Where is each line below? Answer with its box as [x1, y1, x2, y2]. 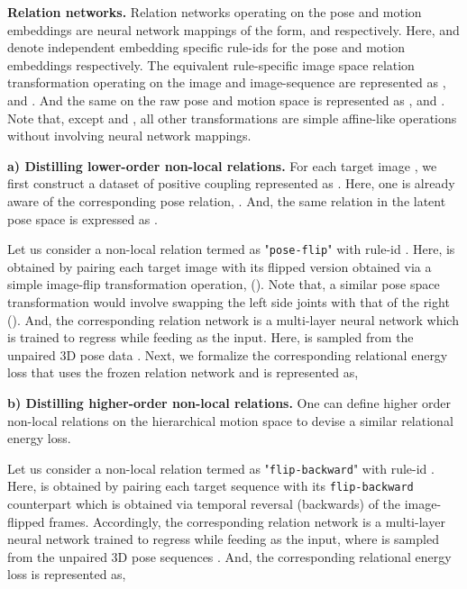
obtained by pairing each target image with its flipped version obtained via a [7, 257, 432, 276]
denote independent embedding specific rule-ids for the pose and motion [7, 38, 405, 57]
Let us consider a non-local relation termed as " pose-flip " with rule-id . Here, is [7, 240, 455, 258]
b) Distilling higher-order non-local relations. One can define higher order [7, 393, 452, 412]
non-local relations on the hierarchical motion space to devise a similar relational [7, 411, 453, 430]
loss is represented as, [7, 565, 126, 584]
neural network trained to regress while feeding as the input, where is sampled [7, 530, 439, 548]
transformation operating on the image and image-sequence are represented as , [7, 73, 446, 92]
